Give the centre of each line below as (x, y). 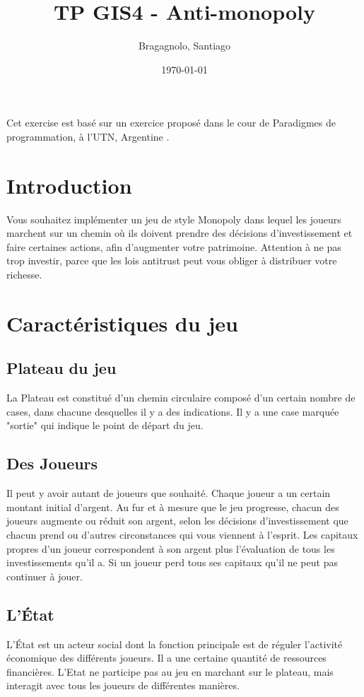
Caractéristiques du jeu (122, 323)
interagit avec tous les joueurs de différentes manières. (123, 685)
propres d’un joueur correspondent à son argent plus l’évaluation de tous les (171, 548)
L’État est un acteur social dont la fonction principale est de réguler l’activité (175, 644)
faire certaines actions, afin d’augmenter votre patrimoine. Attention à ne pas (174, 246)
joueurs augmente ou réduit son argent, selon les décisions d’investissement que (177, 521)
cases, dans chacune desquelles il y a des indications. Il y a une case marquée (173, 411)
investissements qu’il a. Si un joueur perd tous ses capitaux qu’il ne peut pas (172, 562)
